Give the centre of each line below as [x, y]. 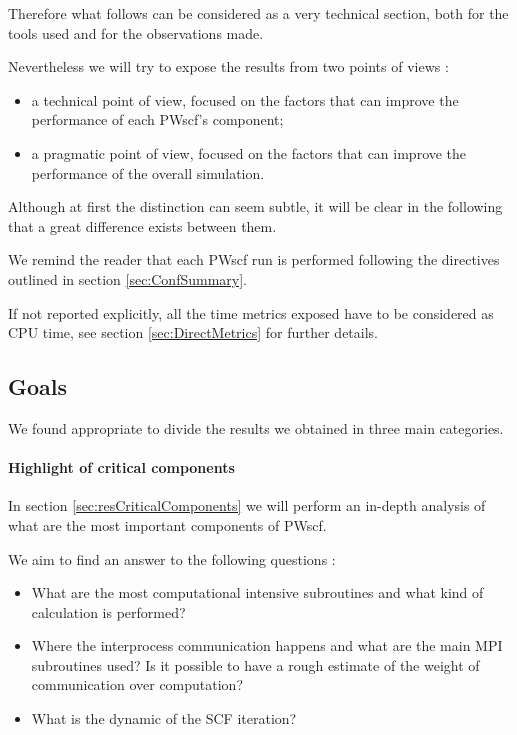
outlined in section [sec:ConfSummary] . [128, 278]
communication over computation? [137, 684]
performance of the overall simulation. [148, 172]
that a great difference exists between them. [142, 225]
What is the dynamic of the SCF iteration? [164, 718]
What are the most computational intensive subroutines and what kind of [257, 592]
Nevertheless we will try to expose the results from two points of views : [228, 66]
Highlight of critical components [121, 467]
